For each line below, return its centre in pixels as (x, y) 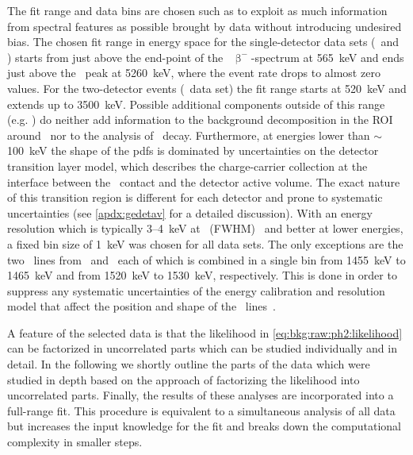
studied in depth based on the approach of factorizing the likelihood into (184, 379)
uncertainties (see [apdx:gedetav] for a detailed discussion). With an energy (190, 212)
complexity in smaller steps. (75, 442)
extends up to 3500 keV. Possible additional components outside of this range (196, 104)
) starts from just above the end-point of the (115, 57)
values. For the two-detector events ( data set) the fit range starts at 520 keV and (207, 88)
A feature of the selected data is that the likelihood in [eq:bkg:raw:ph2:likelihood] (205, 332)
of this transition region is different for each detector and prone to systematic (195, 197)
